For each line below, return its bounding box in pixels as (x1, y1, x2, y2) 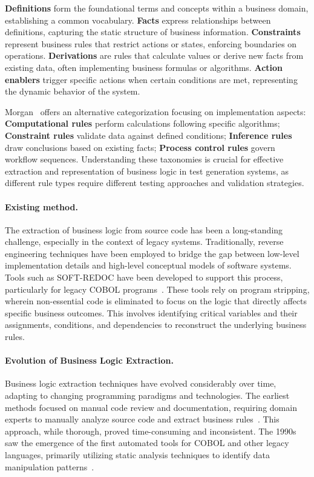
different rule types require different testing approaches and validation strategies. (5, 176, 304, 189)
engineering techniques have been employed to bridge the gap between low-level (5, 247, 299, 259)
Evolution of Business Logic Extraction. (5, 354, 174, 367)
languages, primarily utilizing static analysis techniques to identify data (5, 449, 270, 461)
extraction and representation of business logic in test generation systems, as (5, 164, 289, 177)
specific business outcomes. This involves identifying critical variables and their (5, 306, 298, 319)
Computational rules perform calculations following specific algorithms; (5, 117, 280, 130)
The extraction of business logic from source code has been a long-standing (5, 223, 283, 236)
